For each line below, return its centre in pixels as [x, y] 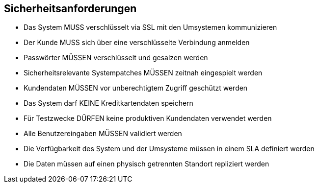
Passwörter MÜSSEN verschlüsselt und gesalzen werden [116, 58]
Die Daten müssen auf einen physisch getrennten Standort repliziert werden [146, 164]
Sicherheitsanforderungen [70, 9]
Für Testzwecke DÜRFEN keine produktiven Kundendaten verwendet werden [148, 118]
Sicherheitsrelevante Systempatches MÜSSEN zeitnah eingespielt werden [143, 73]
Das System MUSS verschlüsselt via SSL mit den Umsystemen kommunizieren [150, 27]
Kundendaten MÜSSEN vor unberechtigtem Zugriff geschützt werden [136, 88]
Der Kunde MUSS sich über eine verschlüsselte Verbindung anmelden [137, 43]
